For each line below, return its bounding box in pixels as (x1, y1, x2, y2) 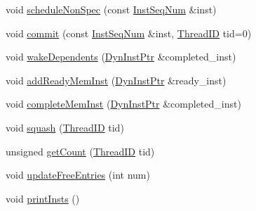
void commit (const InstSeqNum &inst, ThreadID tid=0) (6, 25, 252, 40)
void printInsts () (6, 191, 80, 205)
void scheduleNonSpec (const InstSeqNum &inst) (6, 2, 217, 16)
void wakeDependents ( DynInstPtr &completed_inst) (6, 49, 236, 64)
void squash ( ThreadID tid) (6, 120, 124, 134)
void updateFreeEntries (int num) (6, 167, 150, 182)
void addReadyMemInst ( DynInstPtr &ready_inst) (6, 72, 227, 87)
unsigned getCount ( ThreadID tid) (6, 143, 155, 158)
